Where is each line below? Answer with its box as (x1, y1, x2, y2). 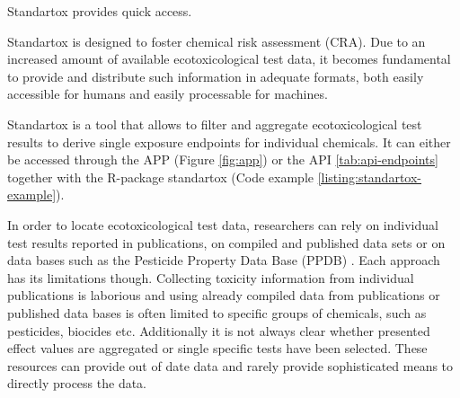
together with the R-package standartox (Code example (7, 167, 314, 186)
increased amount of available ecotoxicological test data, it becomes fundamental (7, 49, 451, 68)
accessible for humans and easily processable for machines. (7, 84, 328, 103)
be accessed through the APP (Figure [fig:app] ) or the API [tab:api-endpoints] (7, 150, 438, 169)
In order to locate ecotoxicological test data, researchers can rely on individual (7, 215, 438, 234)
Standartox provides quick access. (7, 2, 192, 20)
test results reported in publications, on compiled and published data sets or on (7, 233, 446, 252)
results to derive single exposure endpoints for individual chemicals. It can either (7, 132, 451, 151)
